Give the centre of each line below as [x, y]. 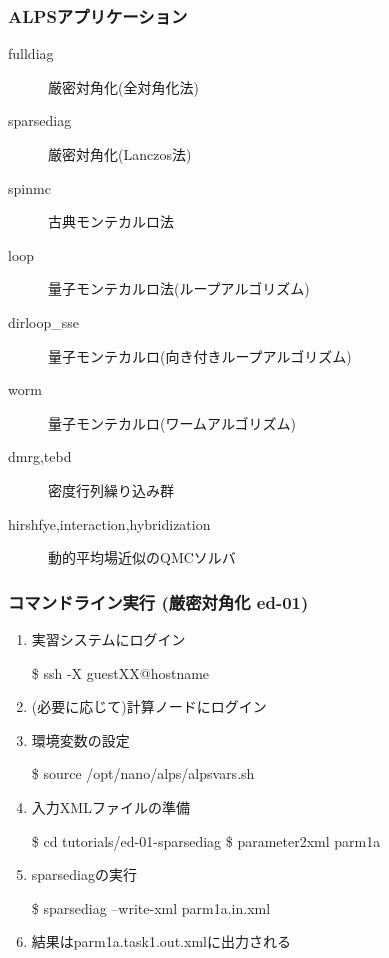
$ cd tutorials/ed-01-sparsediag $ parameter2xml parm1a [206, 840]
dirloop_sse [43, 321]
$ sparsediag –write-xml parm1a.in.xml [151, 907]
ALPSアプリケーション [98, 15]
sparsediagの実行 [84, 874]
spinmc [29, 187]
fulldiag [31, 53]
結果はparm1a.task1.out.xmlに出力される [161, 941]
